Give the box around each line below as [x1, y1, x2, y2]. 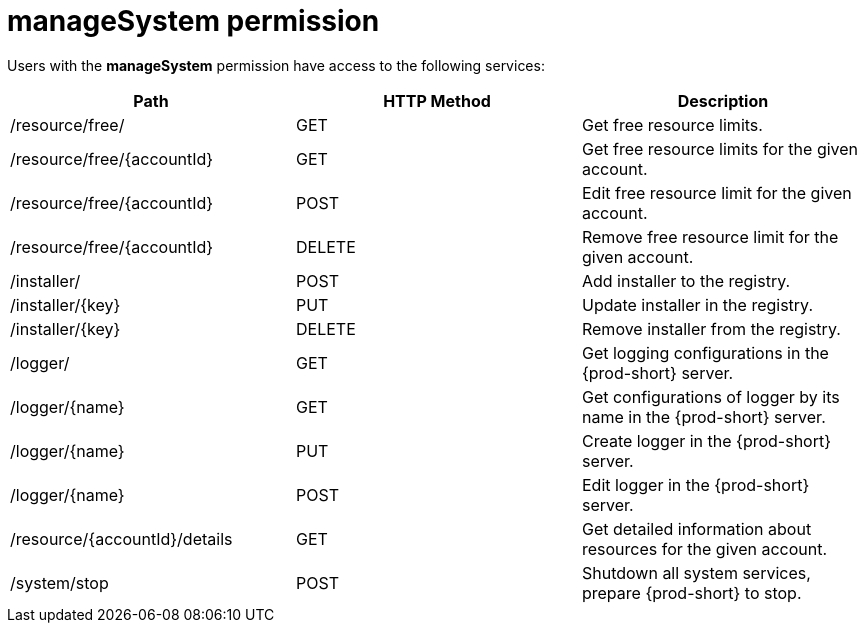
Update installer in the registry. [581, 294, 814, 315]
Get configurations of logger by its [581, 386, 840, 407]
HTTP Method [383, 90, 491, 111]
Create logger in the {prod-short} [581, 430, 832, 451]
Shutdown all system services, [581, 562, 811, 583]
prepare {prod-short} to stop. [581, 582, 802, 603]
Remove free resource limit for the [581, 226, 839, 247]
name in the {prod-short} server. [581, 406, 826, 427]
